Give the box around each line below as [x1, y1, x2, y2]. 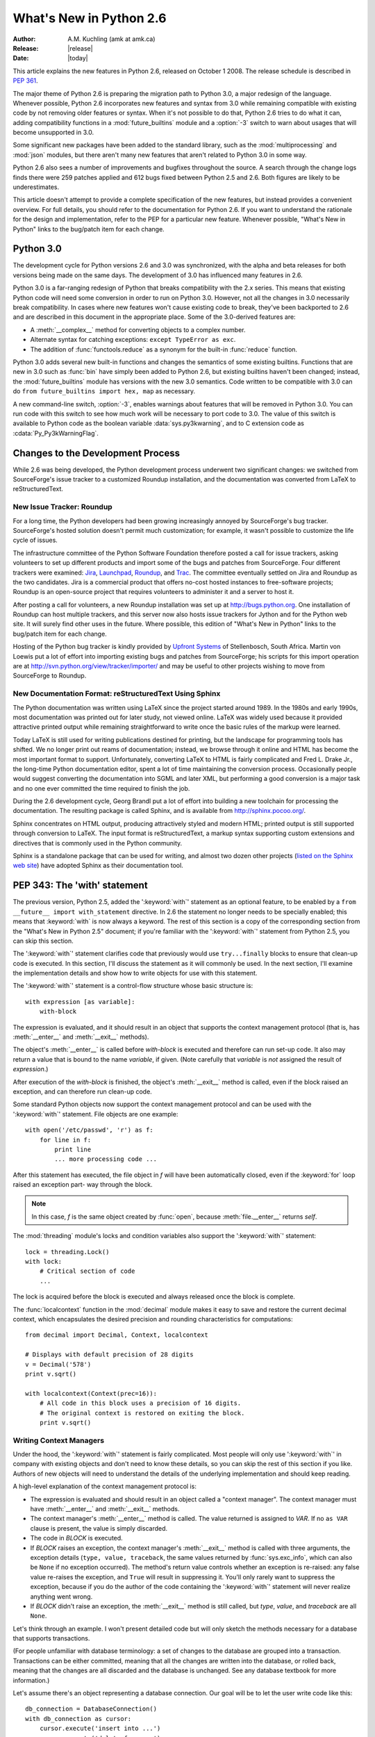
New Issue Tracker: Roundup [12, 502, 112, 512]
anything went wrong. [30, 1592, 93, 1601]
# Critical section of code [39, 1267, 135, 1275]
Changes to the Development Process [12, 447, 181, 459]
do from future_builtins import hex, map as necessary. [12, 387, 196, 395]
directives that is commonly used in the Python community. [12, 839, 183, 847]
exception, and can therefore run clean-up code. [12, 1087, 152, 1096]
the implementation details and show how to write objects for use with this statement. [12, 969, 258, 978]
